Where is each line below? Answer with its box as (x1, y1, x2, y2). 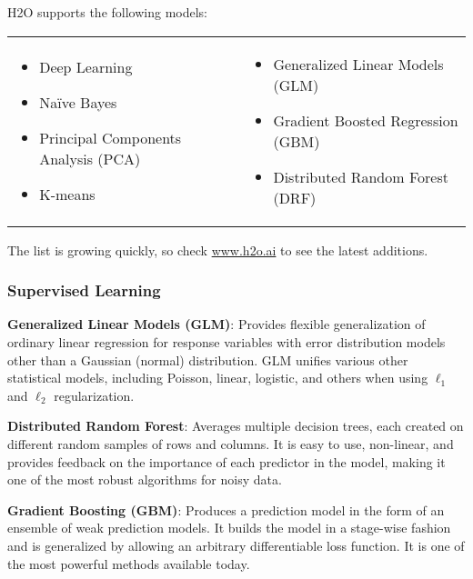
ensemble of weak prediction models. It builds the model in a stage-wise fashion (7, 518, 451, 537)
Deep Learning (39, 56, 133, 78)
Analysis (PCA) (39, 148, 141, 170)
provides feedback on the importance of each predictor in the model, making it (7, 452, 446, 471)
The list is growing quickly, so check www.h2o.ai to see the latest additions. (7, 240, 428, 259)
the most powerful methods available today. (7, 554, 250, 573)
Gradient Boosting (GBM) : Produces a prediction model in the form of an (7, 500, 445, 519)
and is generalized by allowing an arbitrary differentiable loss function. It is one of (7, 535, 465, 554)
